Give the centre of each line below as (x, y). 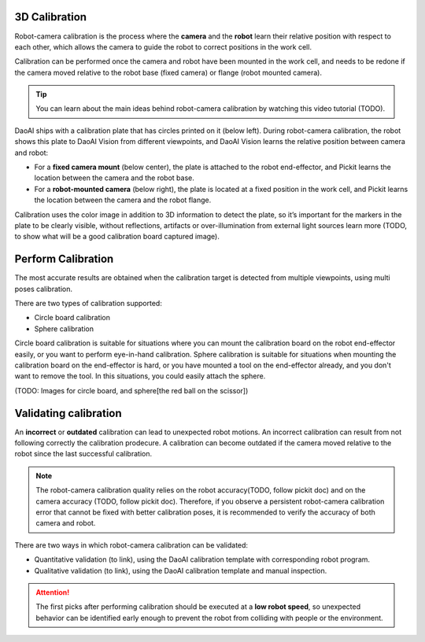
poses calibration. (43, 289)
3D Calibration (50, 17)
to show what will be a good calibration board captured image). (117, 237)
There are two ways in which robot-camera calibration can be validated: (131, 545)
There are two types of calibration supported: (89, 304)
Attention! (53, 592)
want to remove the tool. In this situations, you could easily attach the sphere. (140, 376)
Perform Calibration (64, 259)
